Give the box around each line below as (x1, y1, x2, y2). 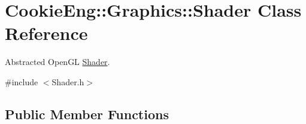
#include (5, 75, 38, 88)
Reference (5, 21, 88, 45)
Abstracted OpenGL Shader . (5, 55, 110, 68)
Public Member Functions (5, 104, 169, 123)
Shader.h (51, 75, 84, 88)
